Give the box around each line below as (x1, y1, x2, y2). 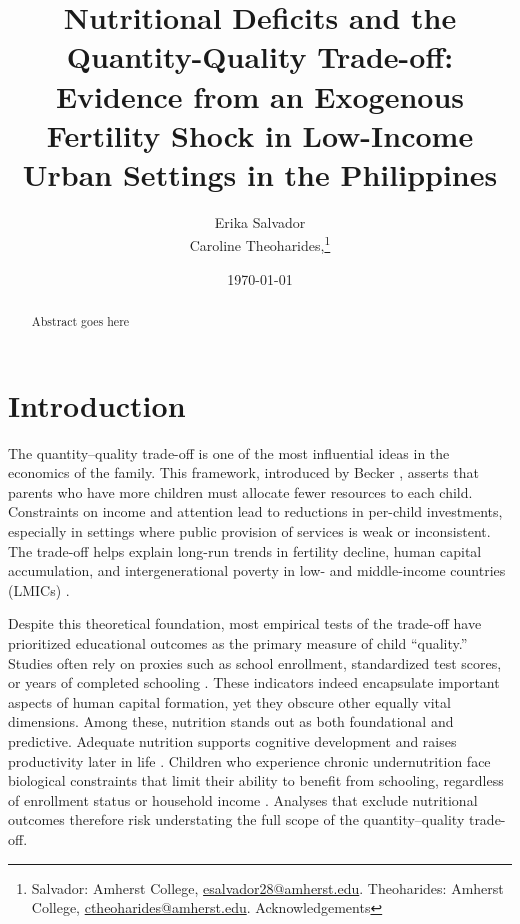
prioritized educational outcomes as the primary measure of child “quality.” (8, 633, 468, 654)
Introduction (8, 384, 186, 425)
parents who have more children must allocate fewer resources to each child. (8, 481, 473, 502)
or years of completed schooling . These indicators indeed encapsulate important (8, 672, 500, 693)
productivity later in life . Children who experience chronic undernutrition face (8, 750, 491, 771)
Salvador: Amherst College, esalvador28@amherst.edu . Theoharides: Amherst (31, 877, 504, 898)
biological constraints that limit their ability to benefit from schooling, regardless (8, 770, 504, 791)
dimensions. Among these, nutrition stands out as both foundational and (8, 711, 454, 732)
